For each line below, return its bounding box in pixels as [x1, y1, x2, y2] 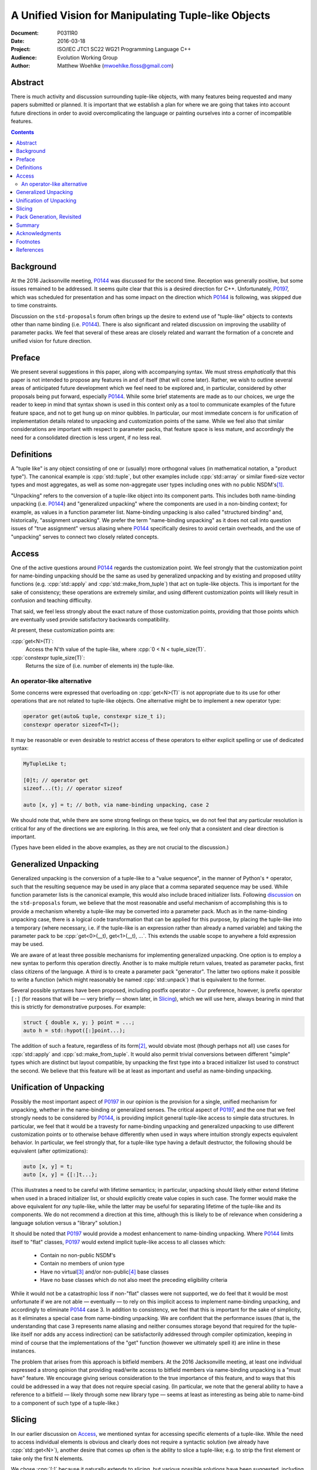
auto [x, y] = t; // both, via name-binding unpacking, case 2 [23, 801, 210, 808]
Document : [11, 29, 39, 36]
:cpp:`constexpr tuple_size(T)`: [11, 654, 85, 661]
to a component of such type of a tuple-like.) [11, 1399, 120, 1406]
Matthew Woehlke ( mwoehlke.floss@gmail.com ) [57, 62, 174, 69]
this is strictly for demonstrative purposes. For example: [11, 1003, 146, 1011]
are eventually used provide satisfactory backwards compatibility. [11, 616, 170, 623]
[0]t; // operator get [23, 777, 89, 783]
